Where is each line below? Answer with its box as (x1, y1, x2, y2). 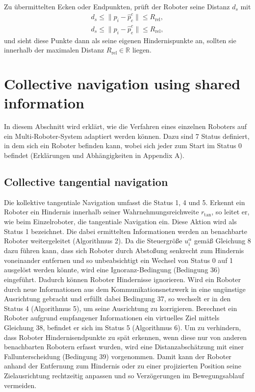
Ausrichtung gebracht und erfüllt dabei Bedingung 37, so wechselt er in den (4, 293, 231, 304)
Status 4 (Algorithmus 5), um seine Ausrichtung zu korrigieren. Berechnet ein (4, 303, 237, 313)
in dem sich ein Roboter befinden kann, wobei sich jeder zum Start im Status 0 (4, 140, 242, 151)
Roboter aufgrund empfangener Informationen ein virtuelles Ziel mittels (4, 313, 220, 323)
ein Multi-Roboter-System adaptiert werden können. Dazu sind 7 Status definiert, (4, 131, 250, 141)
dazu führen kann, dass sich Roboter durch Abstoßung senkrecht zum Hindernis (4, 245, 244, 256)
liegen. (132, 45, 152, 55)
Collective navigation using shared (4, 74, 241, 94)
